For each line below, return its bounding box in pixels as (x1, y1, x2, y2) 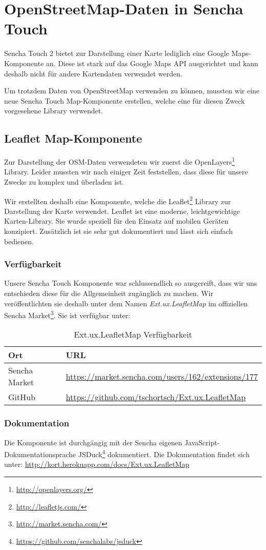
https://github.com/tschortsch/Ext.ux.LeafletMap (65, 391, 246, 403)
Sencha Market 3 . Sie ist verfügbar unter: (4, 308, 130, 320)
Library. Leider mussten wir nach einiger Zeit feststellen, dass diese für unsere (4, 166, 248, 177)
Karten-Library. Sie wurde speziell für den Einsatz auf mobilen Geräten (4, 215, 229, 226)
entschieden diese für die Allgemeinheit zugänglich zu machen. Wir (4, 287, 213, 298)
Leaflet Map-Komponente (4, 130, 142, 146)
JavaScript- (184, 437, 220, 447)
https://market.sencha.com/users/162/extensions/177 (65, 370, 258, 382)
